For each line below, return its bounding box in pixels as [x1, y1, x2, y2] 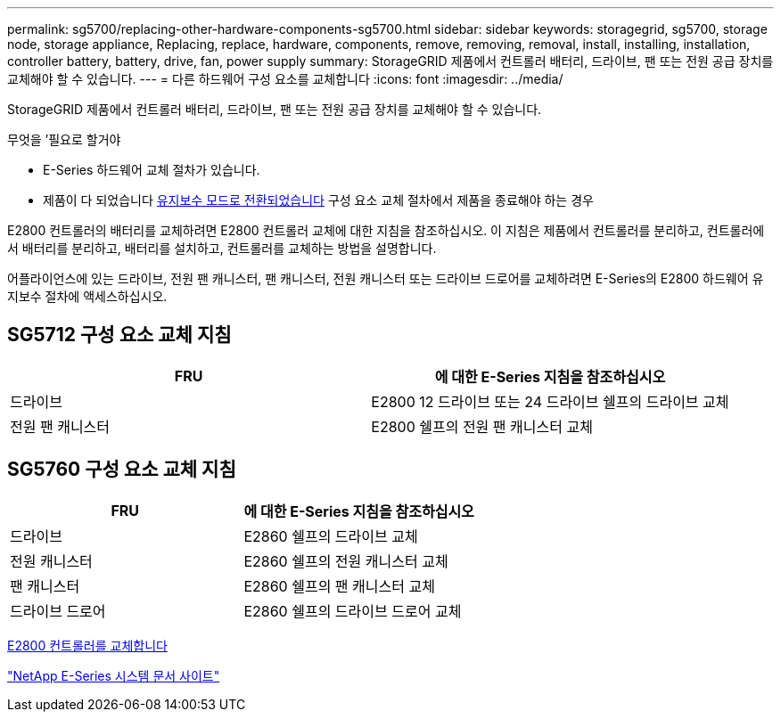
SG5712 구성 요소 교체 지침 [7, 323, 232, 347]
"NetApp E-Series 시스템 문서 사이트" [7, 667, 220, 683]
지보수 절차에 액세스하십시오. [7, 289, 168, 304]
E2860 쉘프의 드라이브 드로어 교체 [243, 601, 462, 620]
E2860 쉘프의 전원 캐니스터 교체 [243, 552, 448, 570]
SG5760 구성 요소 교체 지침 [7, 458, 236, 481]
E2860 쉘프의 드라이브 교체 [243, 527, 418, 545]
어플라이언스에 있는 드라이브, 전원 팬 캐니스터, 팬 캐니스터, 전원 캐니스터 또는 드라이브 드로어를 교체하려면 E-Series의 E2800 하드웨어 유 [7, 271, 764, 286]
